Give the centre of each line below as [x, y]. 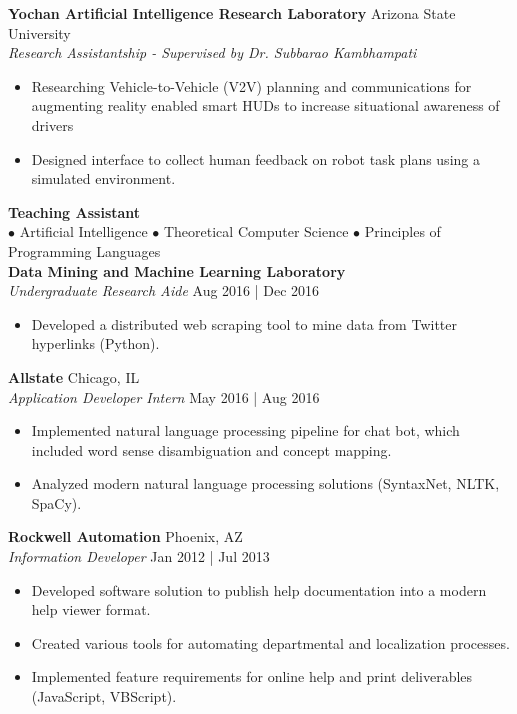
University [39, 32]
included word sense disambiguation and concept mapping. [211, 449]
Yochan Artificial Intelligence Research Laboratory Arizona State [232, 13]
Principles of [402, 231]
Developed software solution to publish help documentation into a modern [259, 589]
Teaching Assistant [74, 211]
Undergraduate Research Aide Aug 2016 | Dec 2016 [164, 290]
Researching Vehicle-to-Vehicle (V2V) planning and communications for [251, 85]
